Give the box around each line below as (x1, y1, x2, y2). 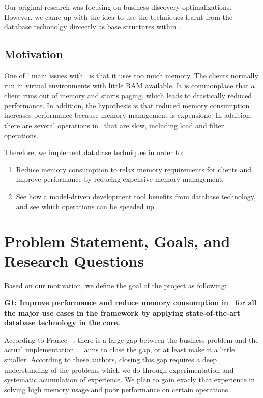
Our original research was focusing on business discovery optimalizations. (4, 2, 232, 12)
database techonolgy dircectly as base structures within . (4, 21, 181, 32)
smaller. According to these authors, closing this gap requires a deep (4, 354, 217, 364)
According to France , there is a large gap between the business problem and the (4, 334, 259, 345)
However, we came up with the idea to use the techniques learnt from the (4, 11, 232, 22)
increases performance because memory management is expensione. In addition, (4, 110, 252, 120)
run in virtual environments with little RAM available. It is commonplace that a (4, 80, 255, 90)
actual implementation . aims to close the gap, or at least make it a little (4, 344, 235, 355)
